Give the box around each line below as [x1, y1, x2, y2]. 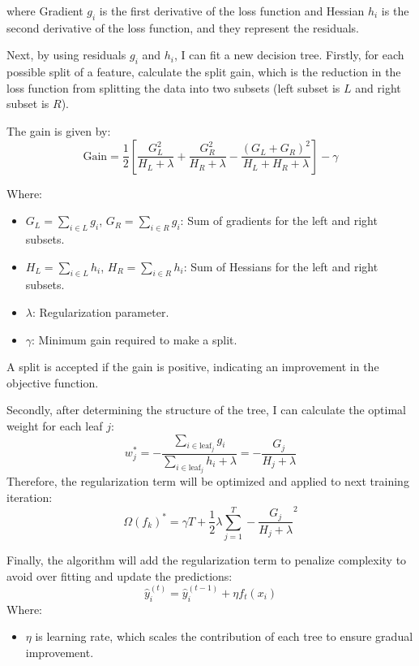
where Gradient [6, 2, 83, 19]
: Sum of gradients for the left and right [180, 212, 378, 229]
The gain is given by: [6, 122, 111, 139]
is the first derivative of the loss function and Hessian [99, 2, 365, 19]
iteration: [6, 489, 53, 505]
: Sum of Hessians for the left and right [183, 257, 378, 275]
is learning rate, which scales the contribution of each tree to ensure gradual [35, 628, 413, 645]
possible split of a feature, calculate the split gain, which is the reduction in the [6, 63, 401, 80]
